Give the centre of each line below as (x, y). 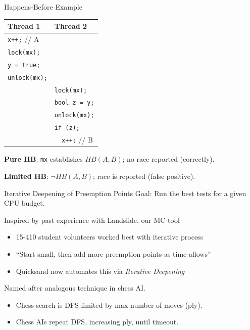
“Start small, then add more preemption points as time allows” (113, 253)
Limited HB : (26, 176)
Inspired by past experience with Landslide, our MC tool (92, 220)
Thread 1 (24, 26)
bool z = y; (74, 103)
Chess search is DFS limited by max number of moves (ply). (109, 304)
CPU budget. (24, 203)
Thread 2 (71, 26)
